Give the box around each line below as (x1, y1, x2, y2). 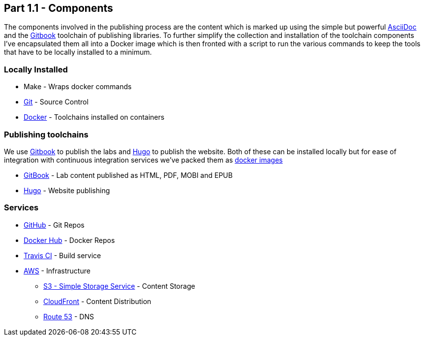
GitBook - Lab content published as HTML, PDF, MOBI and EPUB (24, 170, 233, 179)
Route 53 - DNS (43, 312, 94, 321)
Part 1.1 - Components (4, 2, 113, 14)
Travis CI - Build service (24, 251, 101, 260)
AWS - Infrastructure (24, 266, 91, 275)
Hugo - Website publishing (24, 186, 110, 195)
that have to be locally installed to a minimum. (4, 48, 152, 57)
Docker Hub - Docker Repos (24, 236, 115, 244)
